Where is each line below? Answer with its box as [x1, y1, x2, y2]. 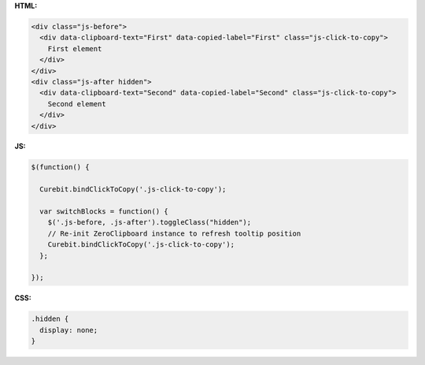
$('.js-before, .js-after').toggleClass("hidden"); [47, 218, 252, 227]
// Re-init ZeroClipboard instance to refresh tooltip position [47, 229, 301, 238]
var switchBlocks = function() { [39, 207, 168, 216]
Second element [47, 99, 106, 108]
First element [47, 44, 102, 53]
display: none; [39, 326, 98, 334]
